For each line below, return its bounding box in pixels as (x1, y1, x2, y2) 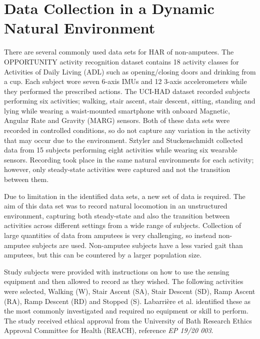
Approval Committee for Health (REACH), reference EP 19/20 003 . (4, 325, 213, 335)
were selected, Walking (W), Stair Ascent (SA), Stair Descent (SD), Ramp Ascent (4, 285, 255, 296)
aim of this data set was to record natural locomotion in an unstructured (4, 200, 227, 211)
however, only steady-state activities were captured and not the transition (4, 164, 230, 174)
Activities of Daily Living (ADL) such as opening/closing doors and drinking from (4, 66, 256, 76)
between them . (4, 174, 49, 184)
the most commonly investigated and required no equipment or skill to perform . (4, 305, 248, 316)
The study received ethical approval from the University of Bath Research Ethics (4, 315, 252, 325)
